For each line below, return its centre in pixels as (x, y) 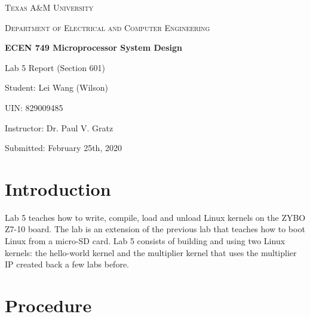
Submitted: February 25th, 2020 (63, 148)
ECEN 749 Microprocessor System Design (93, 47)
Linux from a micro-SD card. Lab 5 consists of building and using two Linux (145, 241)
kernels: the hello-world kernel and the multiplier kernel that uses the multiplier (151, 252)
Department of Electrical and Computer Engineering (108, 27)
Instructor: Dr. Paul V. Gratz (59, 127)
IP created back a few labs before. (67, 264)
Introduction (58, 188)
